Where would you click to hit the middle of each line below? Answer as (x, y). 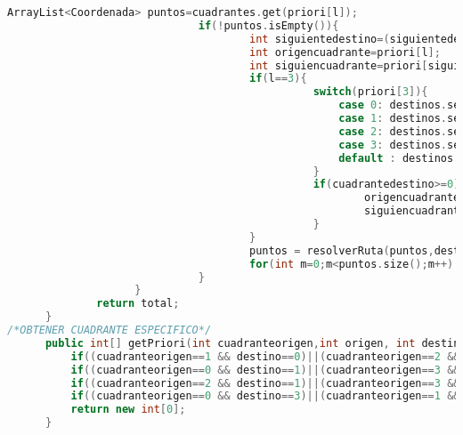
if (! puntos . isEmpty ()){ (268, 25)
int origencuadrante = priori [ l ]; (345, 52)
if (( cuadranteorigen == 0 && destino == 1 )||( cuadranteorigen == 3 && (265, 370)
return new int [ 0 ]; (128, 410)
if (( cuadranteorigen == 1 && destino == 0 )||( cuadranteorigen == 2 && (265, 356)
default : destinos (396, 158)
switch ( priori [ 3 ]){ (370, 92)
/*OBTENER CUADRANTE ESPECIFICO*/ (110, 330)
